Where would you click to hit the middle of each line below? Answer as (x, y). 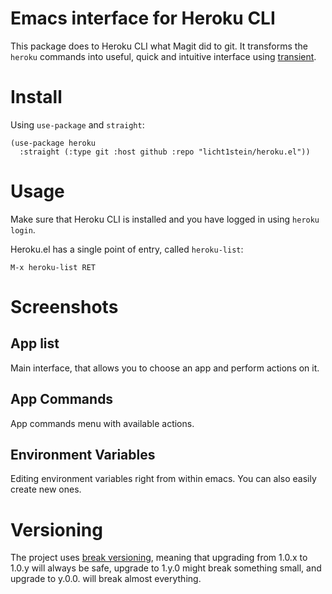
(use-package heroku (53, 143)
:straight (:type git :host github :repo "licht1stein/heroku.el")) (165, 152)
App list (35, 343)
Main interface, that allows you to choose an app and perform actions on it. (165, 368)
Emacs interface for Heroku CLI (143, 18)
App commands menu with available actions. (102, 423)
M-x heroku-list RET (53, 267)
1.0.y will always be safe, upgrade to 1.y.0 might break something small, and (166, 568)
